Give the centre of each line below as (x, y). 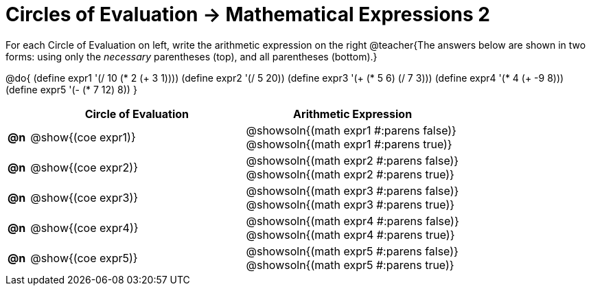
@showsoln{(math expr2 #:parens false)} (352, 160)
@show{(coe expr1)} (83, 137)
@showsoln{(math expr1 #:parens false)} (351, 130)
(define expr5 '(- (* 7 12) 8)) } (71, 89)
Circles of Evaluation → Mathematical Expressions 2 (248, 14)
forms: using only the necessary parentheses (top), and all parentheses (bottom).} (192, 56)
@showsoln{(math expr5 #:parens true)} (350, 265)
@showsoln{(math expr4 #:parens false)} (352, 221)
